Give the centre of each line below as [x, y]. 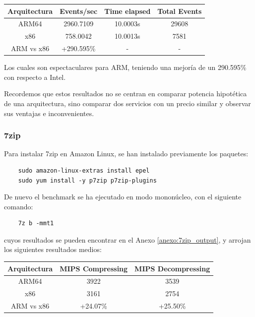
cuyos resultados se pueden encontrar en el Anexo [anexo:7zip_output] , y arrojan [127, 239]
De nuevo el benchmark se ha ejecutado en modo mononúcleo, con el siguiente [123, 197]
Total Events [180, 11]
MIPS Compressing [94, 268]
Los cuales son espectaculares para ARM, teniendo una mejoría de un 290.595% [125, 67]
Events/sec [79, 11]
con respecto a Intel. [35, 77]
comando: [19, 206]
